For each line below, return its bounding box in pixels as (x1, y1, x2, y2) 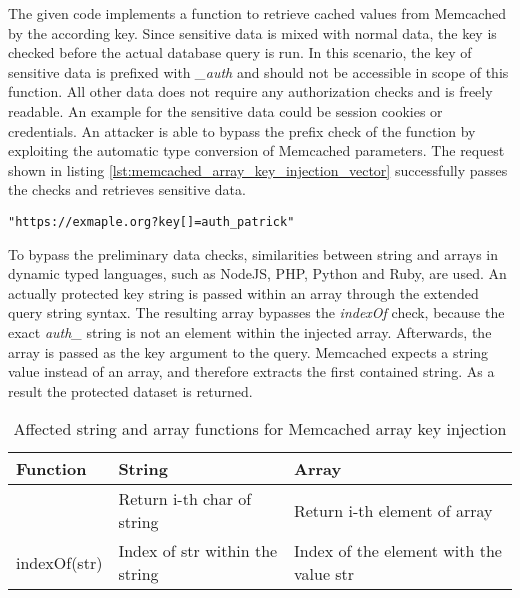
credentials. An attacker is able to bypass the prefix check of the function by (8, 120, 476, 141)
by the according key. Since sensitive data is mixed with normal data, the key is (8, 22, 497, 43)
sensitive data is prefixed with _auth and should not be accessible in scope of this (8, 61, 509, 82)
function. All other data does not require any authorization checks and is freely (8, 81, 493, 102)
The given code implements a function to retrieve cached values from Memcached (8, 3, 506, 23)
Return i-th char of (118, 487, 252, 511)
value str (293, 562, 355, 586)
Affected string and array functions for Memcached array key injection (13, 417, 507, 441)
